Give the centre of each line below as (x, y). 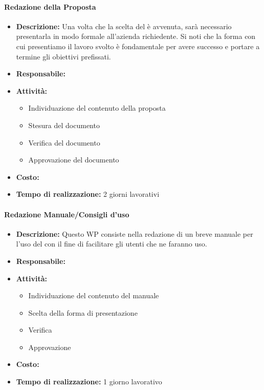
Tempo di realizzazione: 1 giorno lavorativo (89, 382)
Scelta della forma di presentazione (83, 312)
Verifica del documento (64, 142)
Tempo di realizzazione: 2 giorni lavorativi (88, 194)
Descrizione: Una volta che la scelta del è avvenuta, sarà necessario (124, 26)
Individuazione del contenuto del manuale (94, 295)
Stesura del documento (64, 125)
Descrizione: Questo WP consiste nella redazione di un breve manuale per (135, 233)
